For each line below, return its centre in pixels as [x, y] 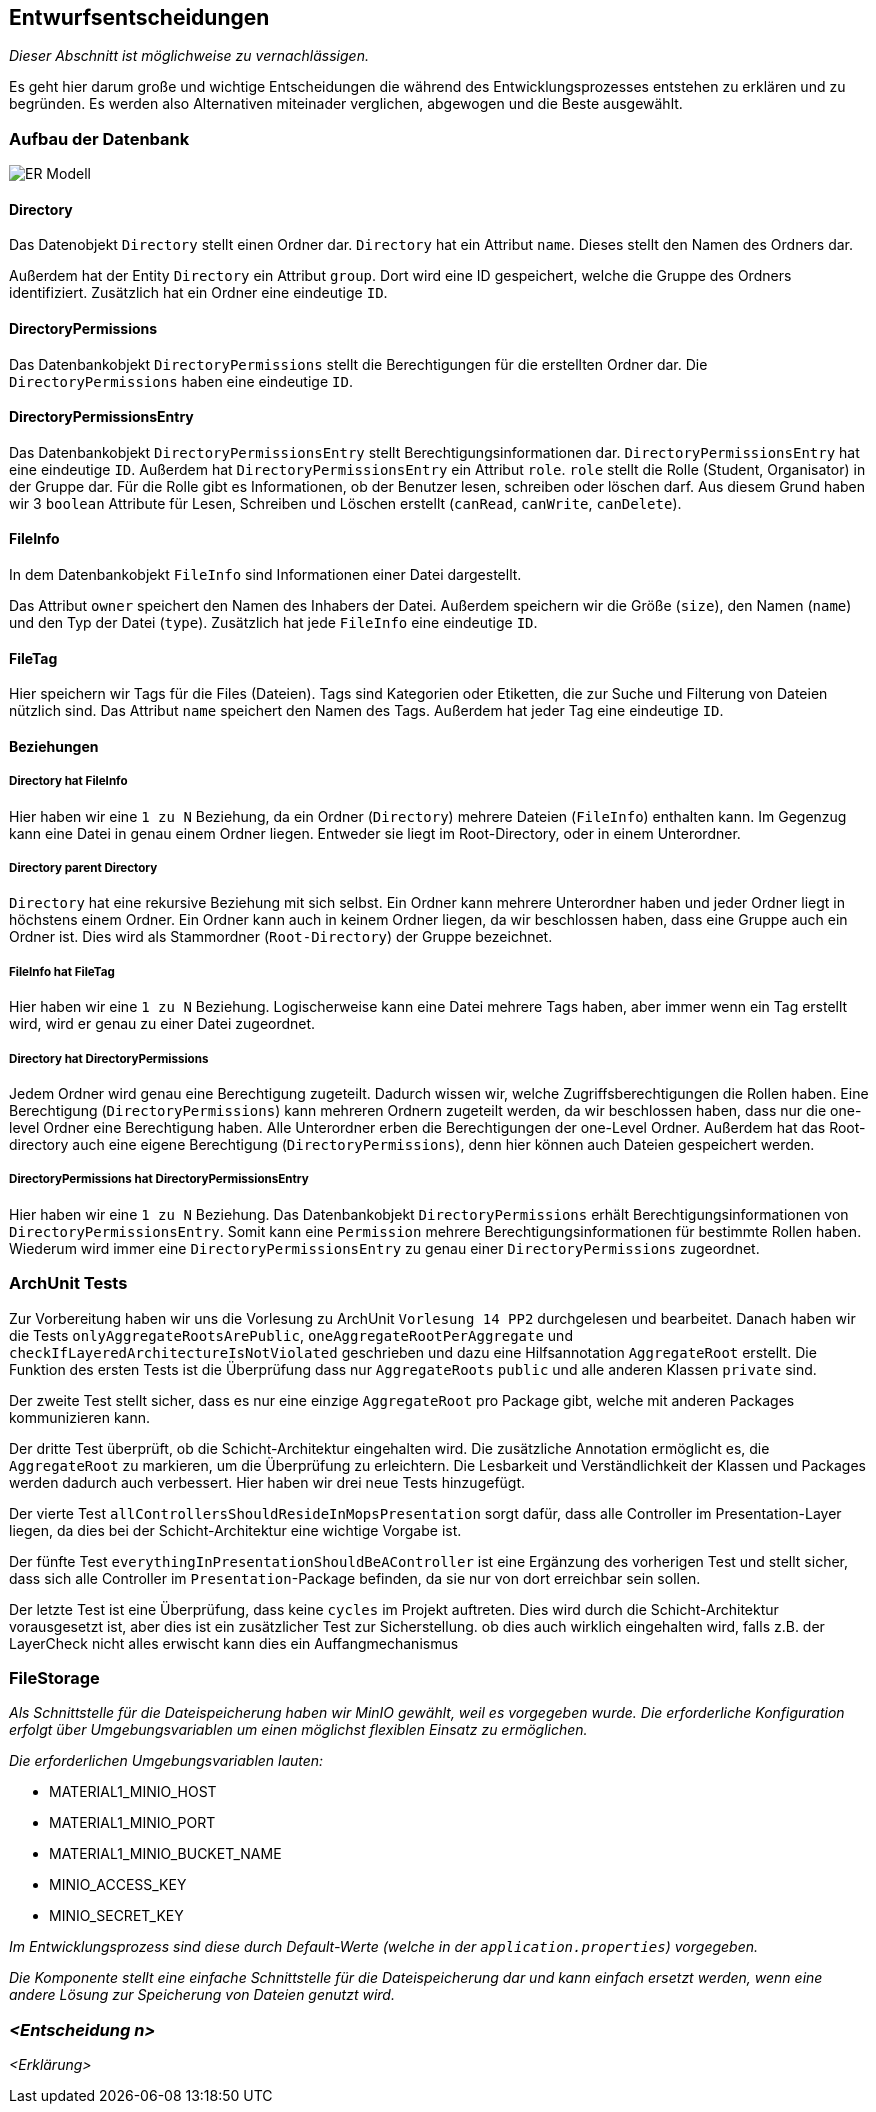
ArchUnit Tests [68, 1283]
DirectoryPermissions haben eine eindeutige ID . [181, 381]
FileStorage [54, 1677]
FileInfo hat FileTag [62, 971]
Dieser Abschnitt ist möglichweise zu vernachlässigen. [189, 56]
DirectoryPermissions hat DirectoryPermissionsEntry [159, 1179]
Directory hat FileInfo [68, 781]
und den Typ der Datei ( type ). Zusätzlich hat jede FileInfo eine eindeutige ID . [273, 623]
